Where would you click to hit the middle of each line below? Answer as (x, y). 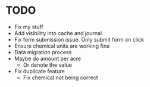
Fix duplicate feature (39, 71)
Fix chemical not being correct (61, 77)
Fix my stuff (29, 27)
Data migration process (43, 52)
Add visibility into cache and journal (58, 33)
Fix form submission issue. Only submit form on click (79, 39)
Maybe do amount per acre (48, 58)
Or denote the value (47, 65)
